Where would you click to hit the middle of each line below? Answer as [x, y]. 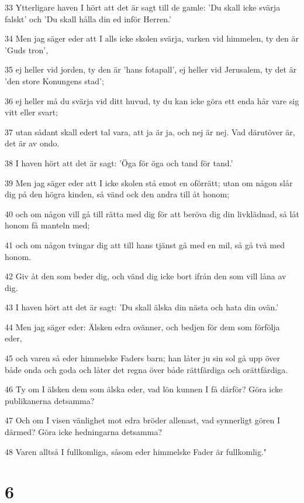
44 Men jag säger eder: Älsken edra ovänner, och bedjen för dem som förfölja [142, 326]
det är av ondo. [32, 143]
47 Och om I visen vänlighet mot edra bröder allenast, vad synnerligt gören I [142, 420]
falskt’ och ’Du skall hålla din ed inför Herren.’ [88, 18]
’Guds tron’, [27, 49]
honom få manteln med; [47, 225]
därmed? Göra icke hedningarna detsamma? [84, 432]
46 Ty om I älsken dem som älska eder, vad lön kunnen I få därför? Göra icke [144, 389]
